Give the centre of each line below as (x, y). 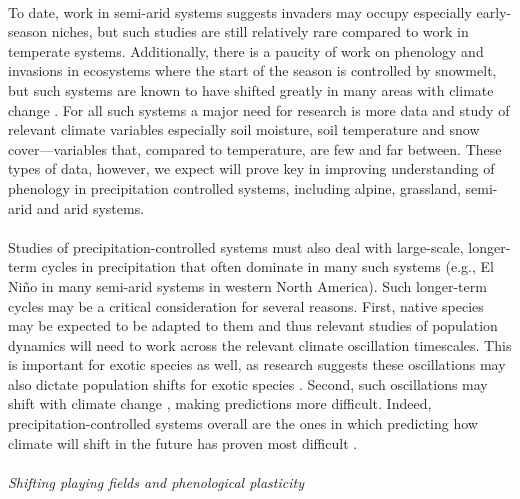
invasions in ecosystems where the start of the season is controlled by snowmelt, (252, 70)
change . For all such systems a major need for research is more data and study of (259, 109)
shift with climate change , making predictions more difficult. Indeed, (220, 403)
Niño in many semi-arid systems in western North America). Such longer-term (247, 285)
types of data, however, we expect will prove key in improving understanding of (251, 168)
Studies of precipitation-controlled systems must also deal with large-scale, (236, 246)
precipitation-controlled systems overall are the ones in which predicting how (243, 423)
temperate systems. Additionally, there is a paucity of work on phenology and (246, 50)
